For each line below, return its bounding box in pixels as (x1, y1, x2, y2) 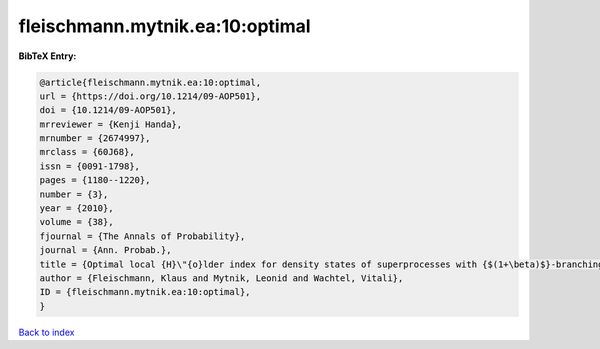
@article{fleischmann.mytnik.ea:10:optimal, (39, 76, 262, 88)
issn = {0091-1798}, (39, 160, 140, 172)
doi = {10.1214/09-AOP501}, (39, 105, 177, 116)
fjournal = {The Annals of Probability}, (39, 230, 246, 242)
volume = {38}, (39, 216, 114, 228)
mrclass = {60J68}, (39, 146, 135, 158)
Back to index (18, 326, 75, 338)
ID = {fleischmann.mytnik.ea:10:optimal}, (39, 286, 251, 298)
